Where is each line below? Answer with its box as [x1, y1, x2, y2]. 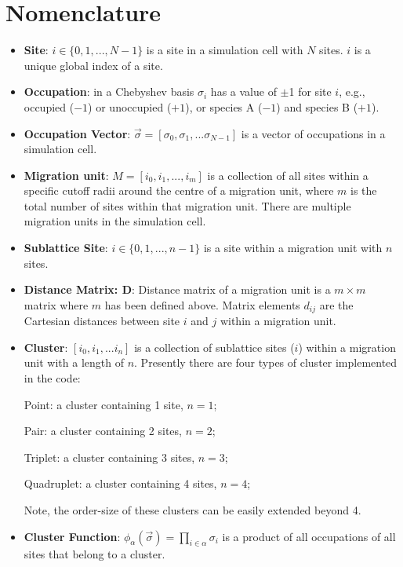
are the [319, 296, 354, 313]
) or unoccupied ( [88, 98, 172, 115]
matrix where [24, 296, 89, 313]
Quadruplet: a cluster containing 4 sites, [24, 475, 217, 492]
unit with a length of [24, 354, 124, 371]
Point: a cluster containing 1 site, [24, 396, 183, 412]
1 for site [289, 83, 332, 100]
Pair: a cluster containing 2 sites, [24, 423, 182, 439]
